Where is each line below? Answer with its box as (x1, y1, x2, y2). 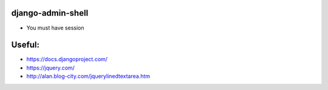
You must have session (26, 24, 84, 31)
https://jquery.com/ (26, 64, 75, 71)
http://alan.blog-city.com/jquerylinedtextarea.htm (26, 72, 151, 80)
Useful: (11, 40, 39, 50)
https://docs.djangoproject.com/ (26, 56, 108, 63)
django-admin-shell (11, 8, 89, 18)
